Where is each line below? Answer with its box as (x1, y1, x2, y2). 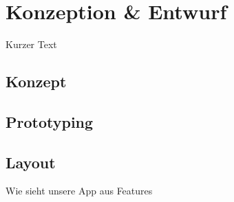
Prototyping (6, 111, 94, 132)
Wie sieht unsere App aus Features (6, 183, 153, 198)
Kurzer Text (6, 37, 57, 52)
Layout (6, 151, 56, 172)
